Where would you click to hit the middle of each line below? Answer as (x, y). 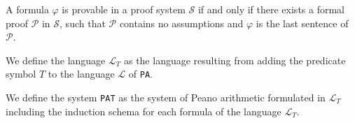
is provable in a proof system (124, 9)
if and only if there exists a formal (271, 9)
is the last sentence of (302, 23)
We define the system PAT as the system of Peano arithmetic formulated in (166, 97)
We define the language (56, 60)
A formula (27, 9)
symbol (21, 74)
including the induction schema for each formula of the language (144, 111)
